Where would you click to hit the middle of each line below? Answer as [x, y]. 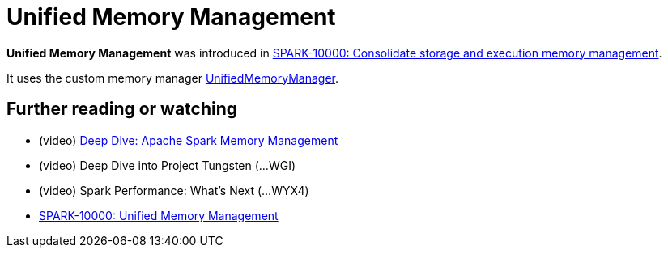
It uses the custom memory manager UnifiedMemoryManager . [173, 78]
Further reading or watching [122, 109]
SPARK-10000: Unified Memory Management [159, 215]
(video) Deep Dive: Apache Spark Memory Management [189, 140]
